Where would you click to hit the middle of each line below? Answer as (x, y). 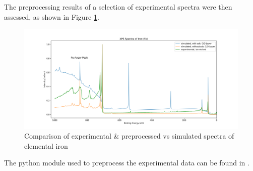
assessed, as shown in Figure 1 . (52, 16)
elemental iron (46, 145)
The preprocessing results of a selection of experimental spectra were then (118, 7)
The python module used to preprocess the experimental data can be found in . (127, 163)
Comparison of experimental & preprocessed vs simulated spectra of (129, 136)
